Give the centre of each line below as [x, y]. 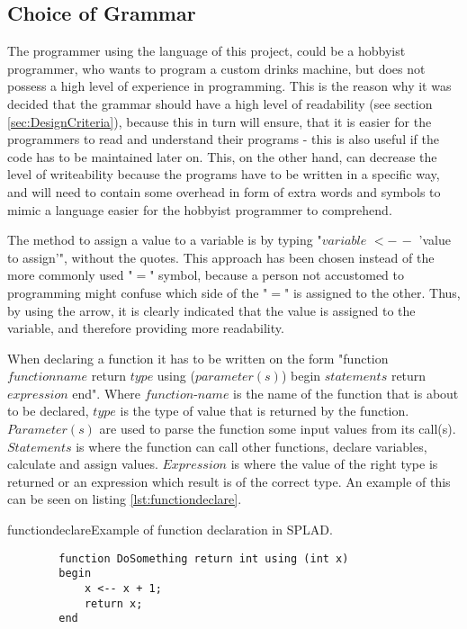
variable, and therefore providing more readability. [146, 328]
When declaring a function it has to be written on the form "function [198, 358]
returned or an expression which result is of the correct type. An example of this [229, 481]
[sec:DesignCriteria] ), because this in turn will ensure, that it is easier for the [220, 121]
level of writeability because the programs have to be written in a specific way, [224, 174]
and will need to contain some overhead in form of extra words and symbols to [224, 191]
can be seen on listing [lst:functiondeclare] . [125, 499]
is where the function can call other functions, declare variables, [251, 446]
